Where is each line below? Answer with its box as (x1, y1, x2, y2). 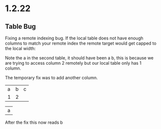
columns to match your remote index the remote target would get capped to (5, 40, 157, 46)
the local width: (5, 46, 36, 51)
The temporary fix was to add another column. (5, 75, 98, 80)
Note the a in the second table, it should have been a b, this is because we (5, 55, 154, 61)
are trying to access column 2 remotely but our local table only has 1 (5, 60, 142, 66)
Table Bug (5, 22, 36, 31)
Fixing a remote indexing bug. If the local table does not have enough (5, 35, 144, 41)
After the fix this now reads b (5, 120, 63, 125)
